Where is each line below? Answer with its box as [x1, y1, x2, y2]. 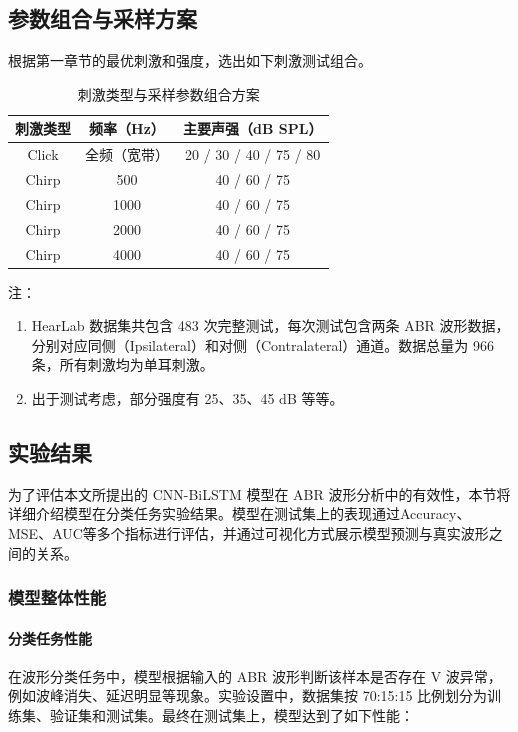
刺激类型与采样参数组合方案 [77, 83, 260, 104]
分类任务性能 [8, 627, 92, 648]
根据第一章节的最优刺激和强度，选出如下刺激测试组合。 [8, 50, 372, 71]
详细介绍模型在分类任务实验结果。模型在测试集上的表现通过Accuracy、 [8, 503, 471, 524]
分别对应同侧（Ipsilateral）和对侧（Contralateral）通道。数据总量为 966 [31, 334, 495, 355]
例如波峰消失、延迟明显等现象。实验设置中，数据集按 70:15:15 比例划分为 [8, 685, 488, 706]
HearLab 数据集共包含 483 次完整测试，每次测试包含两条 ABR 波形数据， [31, 315, 510, 336]
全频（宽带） [85, 144, 169, 165]
